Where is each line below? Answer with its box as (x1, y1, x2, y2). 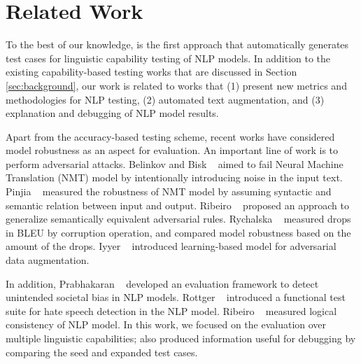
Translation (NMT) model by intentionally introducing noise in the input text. (6, 170, 343, 185)
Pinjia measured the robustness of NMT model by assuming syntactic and (6, 184, 332, 199)
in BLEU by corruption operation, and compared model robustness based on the (6, 225, 351, 239)
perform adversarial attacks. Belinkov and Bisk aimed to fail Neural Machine (6, 156, 344, 171)
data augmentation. (6, 253, 90, 267)
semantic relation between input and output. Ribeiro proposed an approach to (6, 197, 349, 212)
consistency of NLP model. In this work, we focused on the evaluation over (6, 317, 327, 332)
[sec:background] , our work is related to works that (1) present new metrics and (6, 78, 347, 92)
